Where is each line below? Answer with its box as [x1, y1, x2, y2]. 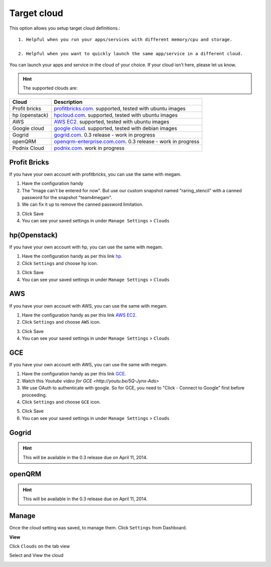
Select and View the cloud [9, 552, 64, 558]
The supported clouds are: [23, 85, 78, 91]
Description [54, 98, 83, 105]
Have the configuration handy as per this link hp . [22, 253, 122, 259]
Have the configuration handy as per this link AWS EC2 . [22, 312, 137, 318]
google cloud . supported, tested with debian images [54, 125, 178, 132]
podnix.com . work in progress [54, 145, 125, 152]
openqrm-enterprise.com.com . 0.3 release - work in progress [54, 138, 200, 145]
